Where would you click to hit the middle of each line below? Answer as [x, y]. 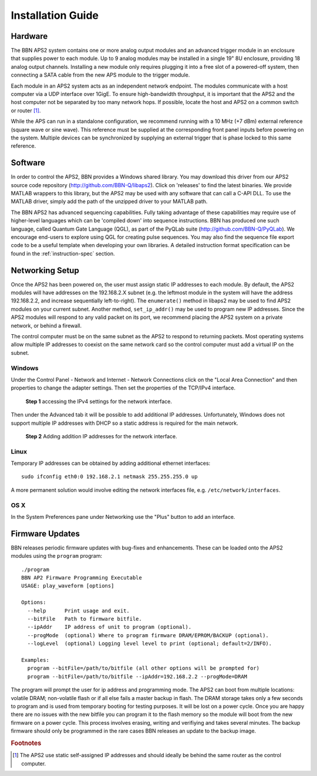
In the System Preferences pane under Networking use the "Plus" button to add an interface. [123, 517]
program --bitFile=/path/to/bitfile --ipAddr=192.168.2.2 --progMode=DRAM [137, 676]
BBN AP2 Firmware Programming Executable [82, 578]
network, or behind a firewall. [46, 325]
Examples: [35, 660]
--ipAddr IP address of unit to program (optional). [109, 627]
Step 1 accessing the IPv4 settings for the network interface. [99, 401]
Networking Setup [45, 270]
